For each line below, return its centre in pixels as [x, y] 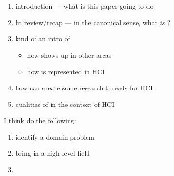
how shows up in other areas [69, 55]
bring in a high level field [53, 153]
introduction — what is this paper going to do [84, 6]
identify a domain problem [55, 136]
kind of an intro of [43, 39]
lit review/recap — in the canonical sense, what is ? [93, 22]
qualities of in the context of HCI [65, 104]
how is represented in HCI [66, 71]
